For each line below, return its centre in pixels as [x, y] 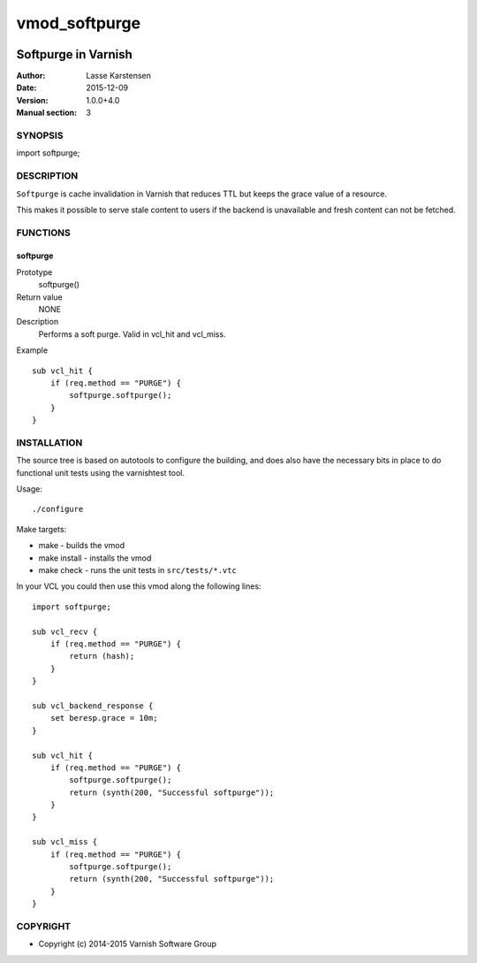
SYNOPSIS [40, 135]
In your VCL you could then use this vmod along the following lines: [139, 586]
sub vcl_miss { [65, 842]
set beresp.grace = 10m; [104, 718]
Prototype [34, 272]
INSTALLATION [49, 442]
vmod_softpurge [79, 23]
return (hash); [102, 656]
